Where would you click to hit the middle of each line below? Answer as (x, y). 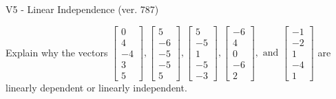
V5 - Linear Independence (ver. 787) (82, 9)
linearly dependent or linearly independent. (96, 87)
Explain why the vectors (57, 52)
